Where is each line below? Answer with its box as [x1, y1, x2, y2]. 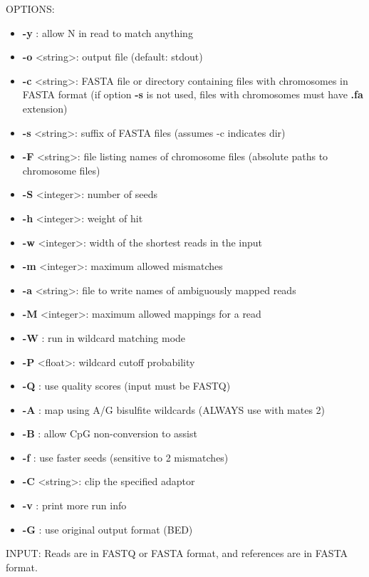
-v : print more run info [22, 498, 127, 513]
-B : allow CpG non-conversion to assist [22, 426, 197, 441]
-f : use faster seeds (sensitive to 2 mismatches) [22, 449, 229, 464]
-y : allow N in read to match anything [22, 25, 193, 40]
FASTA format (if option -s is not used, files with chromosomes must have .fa [22, 87, 363, 102]
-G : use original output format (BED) [22, 521, 193, 536]
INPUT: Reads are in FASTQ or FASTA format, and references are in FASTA [6, 546, 348, 561]
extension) [22, 100, 68, 115]
